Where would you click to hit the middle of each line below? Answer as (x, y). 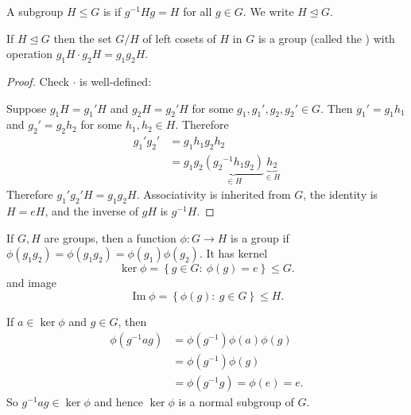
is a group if (260, 237)
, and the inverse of (92, 211)
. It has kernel (233, 253)
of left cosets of (179, 38)
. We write (268, 11)
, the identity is (341, 194)
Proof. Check (38, 81)
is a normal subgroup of (236, 401)
